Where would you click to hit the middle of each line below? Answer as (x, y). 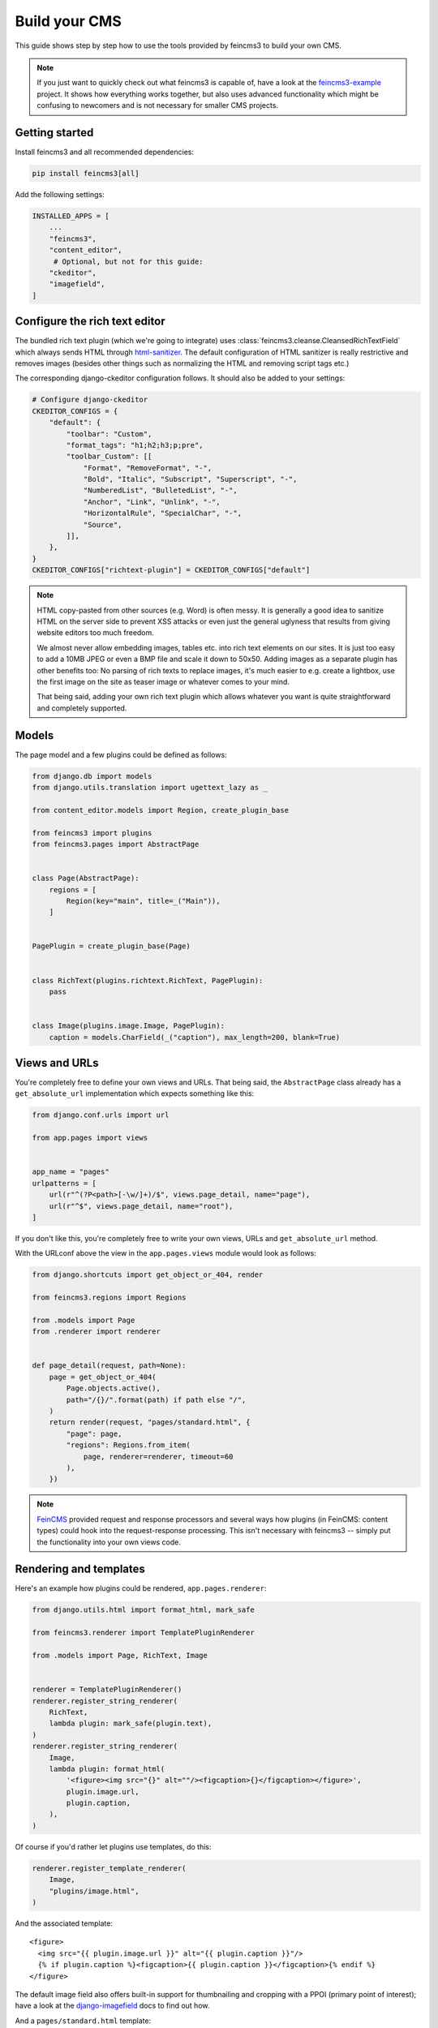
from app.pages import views (90, 1138)
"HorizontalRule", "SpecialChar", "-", (163, 513)
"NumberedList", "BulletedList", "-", (161, 490)
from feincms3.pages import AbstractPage (116, 844)
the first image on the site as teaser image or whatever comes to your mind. (163, 681)
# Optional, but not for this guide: (128, 261)
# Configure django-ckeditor (90, 400)
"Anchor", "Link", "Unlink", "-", (152, 502)
